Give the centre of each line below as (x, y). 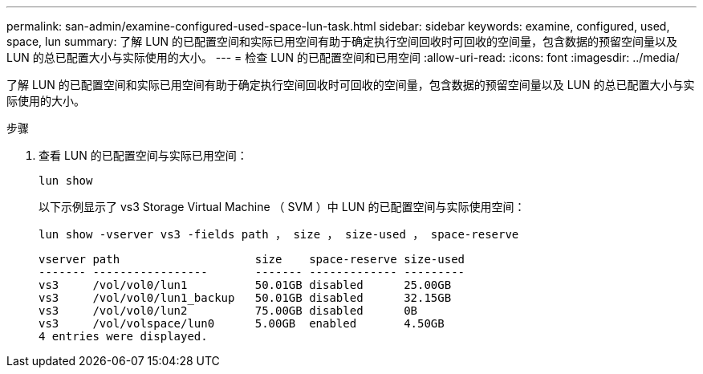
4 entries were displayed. (123, 336)
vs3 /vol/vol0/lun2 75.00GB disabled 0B (228, 311)
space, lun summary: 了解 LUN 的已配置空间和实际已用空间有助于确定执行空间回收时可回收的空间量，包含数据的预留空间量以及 (342, 41)
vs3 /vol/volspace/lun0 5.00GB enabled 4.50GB (242, 323)
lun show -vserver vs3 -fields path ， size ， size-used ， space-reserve (279, 234)
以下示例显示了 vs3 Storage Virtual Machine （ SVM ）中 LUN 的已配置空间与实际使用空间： (282, 207)
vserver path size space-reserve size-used (252, 259)
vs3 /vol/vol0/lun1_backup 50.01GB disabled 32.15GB (245, 298)
